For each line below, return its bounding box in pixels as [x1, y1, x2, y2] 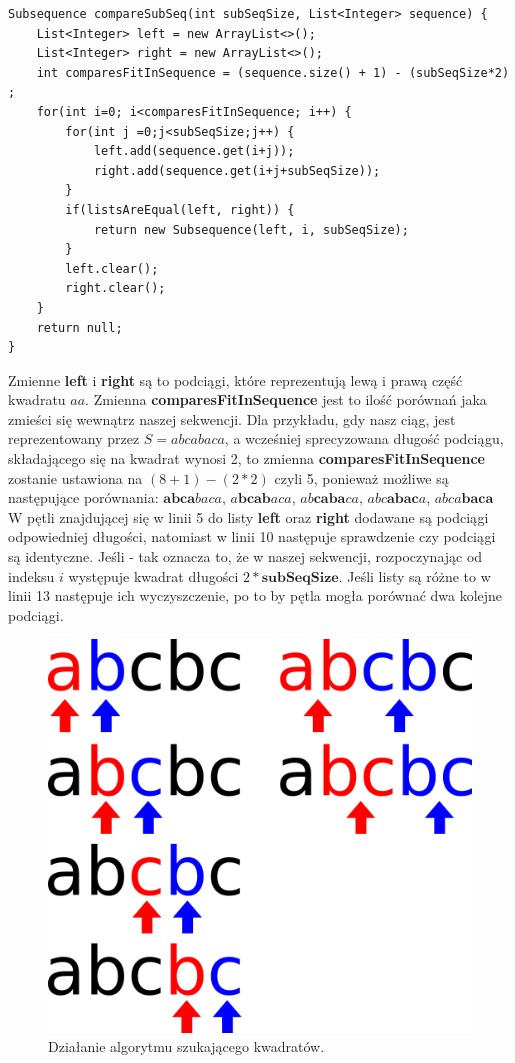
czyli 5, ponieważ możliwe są [274, 467, 449, 488]
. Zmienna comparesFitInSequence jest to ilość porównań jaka [85, 389, 487, 410]
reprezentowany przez [8, 428, 140, 449]
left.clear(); [65, 261, 159, 276]
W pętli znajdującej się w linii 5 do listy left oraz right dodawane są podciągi [8, 506, 489, 527]
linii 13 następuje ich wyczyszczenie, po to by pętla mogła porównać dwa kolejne [8, 585, 503, 606]
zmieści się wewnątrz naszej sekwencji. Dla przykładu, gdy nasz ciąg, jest [8, 408, 456, 429]
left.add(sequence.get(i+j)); [93, 144, 295, 159]
